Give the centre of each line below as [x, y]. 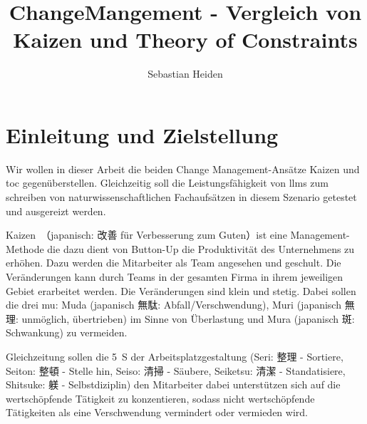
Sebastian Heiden [185, 74]
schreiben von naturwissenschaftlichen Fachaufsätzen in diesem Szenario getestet [181, 197]
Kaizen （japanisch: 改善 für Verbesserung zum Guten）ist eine [146, 235]
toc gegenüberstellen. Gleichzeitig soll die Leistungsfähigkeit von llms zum [167, 183]
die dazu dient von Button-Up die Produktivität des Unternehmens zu [201, 248]
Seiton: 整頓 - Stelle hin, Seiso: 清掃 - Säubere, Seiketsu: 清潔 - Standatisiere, [176, 370]
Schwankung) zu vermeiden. [67, 332]
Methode [25, 248]
